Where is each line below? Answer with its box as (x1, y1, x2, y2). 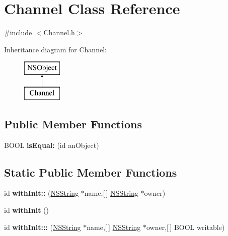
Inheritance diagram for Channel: (4, 44, 107, 54)
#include (4, 27, 32, 38)
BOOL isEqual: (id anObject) (4, 139, 99, 150)
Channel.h (43, 27, 75, 38)
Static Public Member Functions (4, 164, 177, 180)
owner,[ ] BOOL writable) (146, 221, 225, 232)
